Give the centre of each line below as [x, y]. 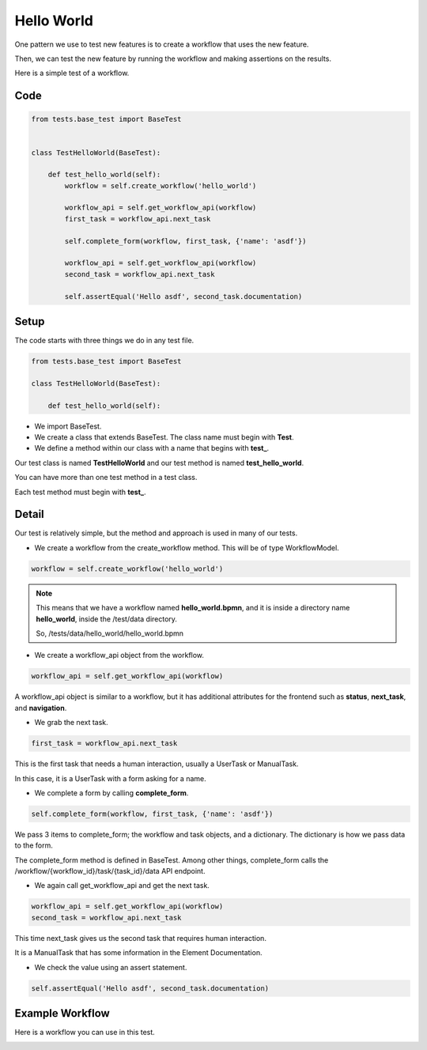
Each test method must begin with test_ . [80, 492]
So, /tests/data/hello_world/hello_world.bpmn [110, 633]
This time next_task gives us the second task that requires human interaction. [140, 938]
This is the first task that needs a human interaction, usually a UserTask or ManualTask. [157, 764]
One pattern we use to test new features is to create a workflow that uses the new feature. [162, 44]
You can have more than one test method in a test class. [106, 478]
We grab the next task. [71, 723]
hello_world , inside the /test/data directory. [107, 619]
